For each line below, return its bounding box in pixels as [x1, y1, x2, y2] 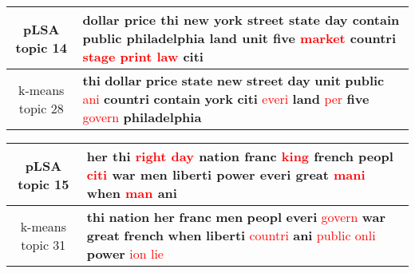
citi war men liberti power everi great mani [86, 165, 366, 184]
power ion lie [86, 244, 164, 263]
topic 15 [18, 174, 69, 193]
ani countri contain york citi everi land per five [82, 89, 370, 108]
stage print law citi [82, 47, 204, 65]
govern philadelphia [82, 108, 202, 126]
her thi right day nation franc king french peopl [86, 147, 393, 165]
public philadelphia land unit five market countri [82, 29, 397, 47]
